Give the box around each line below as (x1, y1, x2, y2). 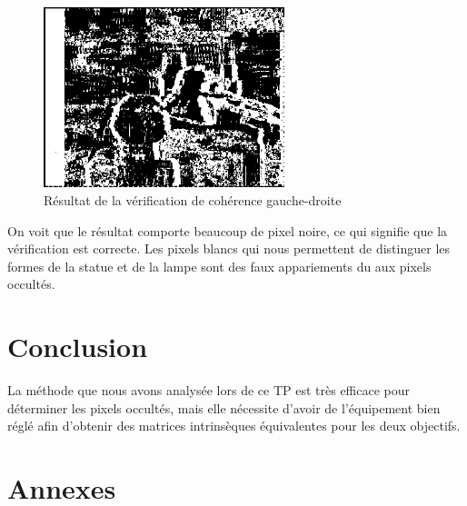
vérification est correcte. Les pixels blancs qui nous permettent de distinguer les (7, 239, 451, 258)
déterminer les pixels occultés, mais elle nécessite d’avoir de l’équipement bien (7, 398, 441, 417)
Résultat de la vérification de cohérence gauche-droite (44, 191, 342, 210)
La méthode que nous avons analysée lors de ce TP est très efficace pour (7, 381, 411, 400)
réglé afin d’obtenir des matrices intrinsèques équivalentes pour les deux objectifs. (7, 416, 461, 435)
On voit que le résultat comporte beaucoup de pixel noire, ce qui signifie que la (7, 221, 448, 240)
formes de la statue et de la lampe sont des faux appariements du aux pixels (7, 256, 432, 275)
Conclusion (7, 328, 148, 365)
